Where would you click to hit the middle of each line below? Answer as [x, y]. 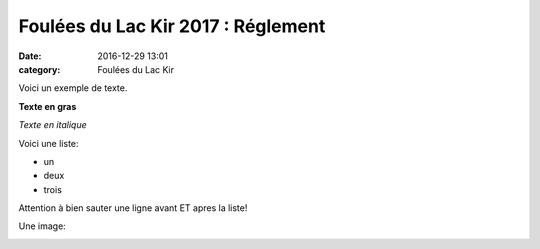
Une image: [42, 226]
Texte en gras [47, 106]
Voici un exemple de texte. [73, 88]
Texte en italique [52, 125]
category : [39, 69]
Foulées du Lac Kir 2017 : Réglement [172, 26]
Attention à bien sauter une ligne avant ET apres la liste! [133, 208]
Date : [30, 56]
